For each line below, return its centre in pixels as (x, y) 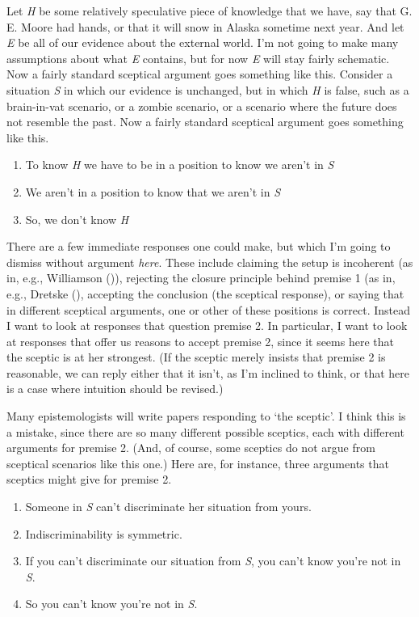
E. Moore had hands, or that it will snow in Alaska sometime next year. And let (205, 26)
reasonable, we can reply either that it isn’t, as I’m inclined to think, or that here (208, 372)
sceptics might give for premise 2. (89, 479)
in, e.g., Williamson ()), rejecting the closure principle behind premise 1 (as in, (201, 278)
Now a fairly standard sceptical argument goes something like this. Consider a (200, 74)
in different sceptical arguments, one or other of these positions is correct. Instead (209, 309)
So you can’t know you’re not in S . (111, 604)
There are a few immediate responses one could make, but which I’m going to (199, 246)
